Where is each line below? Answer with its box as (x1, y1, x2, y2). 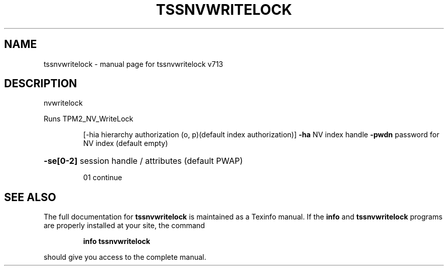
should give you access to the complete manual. (43, 253, 207, 262)
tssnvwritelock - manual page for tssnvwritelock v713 (43, 59, 223, 68)
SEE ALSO (4, 190, 56, 204)
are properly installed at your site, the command (43, 221, 205, 230)
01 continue (83, 173, 122, 182)
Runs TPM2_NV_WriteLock (43, 114, 133, 124)
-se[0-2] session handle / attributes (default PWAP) (43, 156, 243, 166)
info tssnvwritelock (83, 237, 150, 246)
